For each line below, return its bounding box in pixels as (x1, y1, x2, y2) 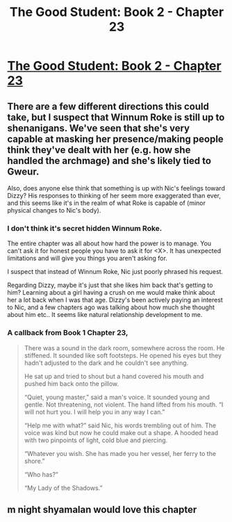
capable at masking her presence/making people (7, 133, 224, 145)
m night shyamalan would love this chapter (7, 503, 197, 515)
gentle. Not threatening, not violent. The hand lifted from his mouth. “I (24, 400, 224, 409)
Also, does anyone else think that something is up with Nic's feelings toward (7, 184, 226, 192)
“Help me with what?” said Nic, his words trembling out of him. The (24, 421, 217, 430)
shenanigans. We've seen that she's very (7, 122, 190, 134)
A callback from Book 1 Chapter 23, (7, 328, 129, 338)
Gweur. (7, 165, 40, 177)
